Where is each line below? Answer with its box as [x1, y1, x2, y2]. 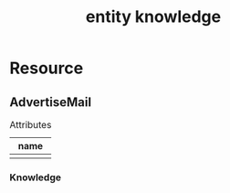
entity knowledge [85, 6, 222, 27]
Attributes [9, 119, 52, 131]
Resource [9, 58, 84, 79]
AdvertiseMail [9, 94, 92, 110]
